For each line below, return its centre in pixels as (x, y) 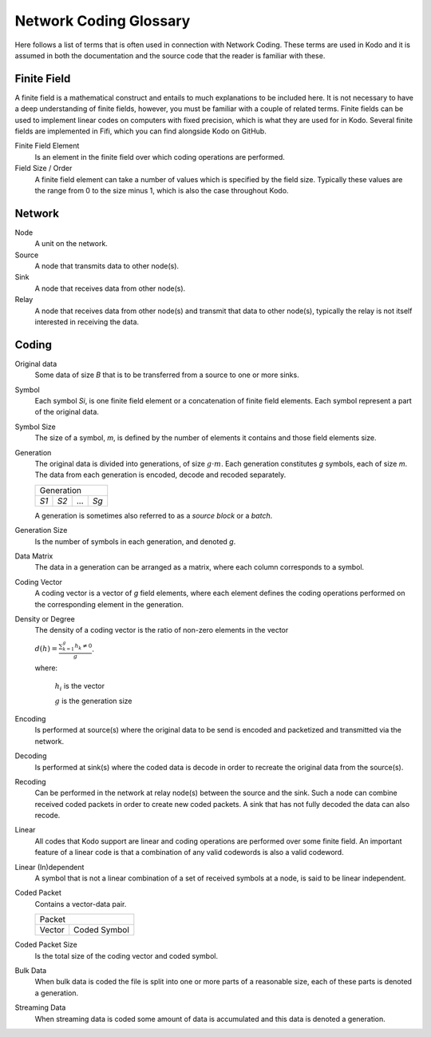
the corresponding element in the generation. (109, 604)
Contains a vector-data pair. (81, 904)
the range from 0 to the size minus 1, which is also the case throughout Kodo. (162, 190)
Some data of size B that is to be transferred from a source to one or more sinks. (167, 375)
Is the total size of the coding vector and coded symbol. (127, 956)
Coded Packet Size (46, 945)
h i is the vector (80, 687)
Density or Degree (45, 618)
